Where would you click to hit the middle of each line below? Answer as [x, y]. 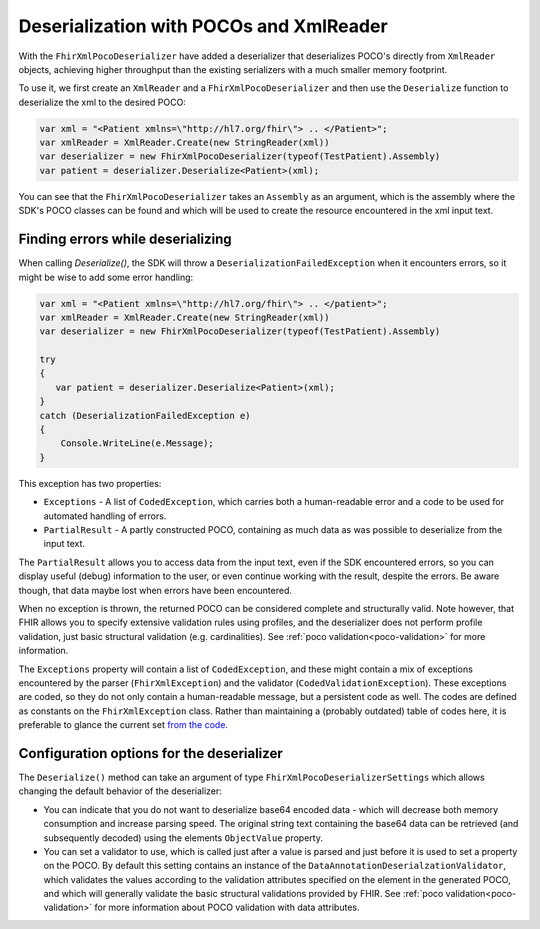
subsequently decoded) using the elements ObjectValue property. [183, 837]
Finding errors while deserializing [125, 239]
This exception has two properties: [90, 483]
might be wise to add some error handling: [106, 277]
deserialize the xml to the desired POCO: [102, 102]
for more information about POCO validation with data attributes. [227, 907]
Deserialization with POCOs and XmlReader [203, 26]
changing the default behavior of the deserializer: [120, 791]
